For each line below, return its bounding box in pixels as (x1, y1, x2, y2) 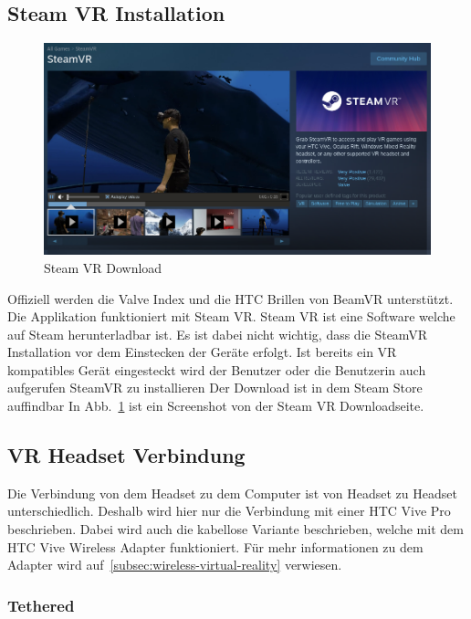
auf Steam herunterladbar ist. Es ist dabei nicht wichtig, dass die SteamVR (7, 324, 428, 343)
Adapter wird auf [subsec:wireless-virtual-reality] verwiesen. (7, 555, 342, 574)
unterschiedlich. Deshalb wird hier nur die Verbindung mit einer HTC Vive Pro (7, 501, 451, 520)
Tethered (7, 593, 75, 616)
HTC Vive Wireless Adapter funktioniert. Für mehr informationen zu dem (7, 537, 424, 556)
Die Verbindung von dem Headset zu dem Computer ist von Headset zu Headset (7, 483, 457, 502)
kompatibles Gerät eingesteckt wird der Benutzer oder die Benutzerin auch (7, 360, 426, 379)
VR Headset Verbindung (7, 441, 246, 469)
